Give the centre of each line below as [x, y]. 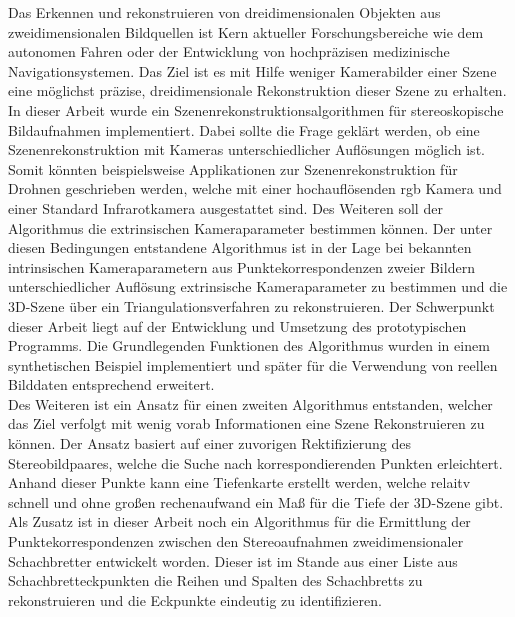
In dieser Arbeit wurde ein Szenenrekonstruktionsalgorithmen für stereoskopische [256, 109]
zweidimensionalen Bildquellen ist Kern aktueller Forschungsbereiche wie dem [246, 31]
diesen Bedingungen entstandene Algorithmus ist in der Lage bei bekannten [240, 247]
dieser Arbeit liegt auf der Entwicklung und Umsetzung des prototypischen [237, 325]
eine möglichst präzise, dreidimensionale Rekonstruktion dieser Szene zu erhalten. [257, 90]
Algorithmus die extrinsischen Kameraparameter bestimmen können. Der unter [250, 227]
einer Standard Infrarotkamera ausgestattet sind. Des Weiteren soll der [225, 207]
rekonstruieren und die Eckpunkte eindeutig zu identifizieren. [195, 599]
